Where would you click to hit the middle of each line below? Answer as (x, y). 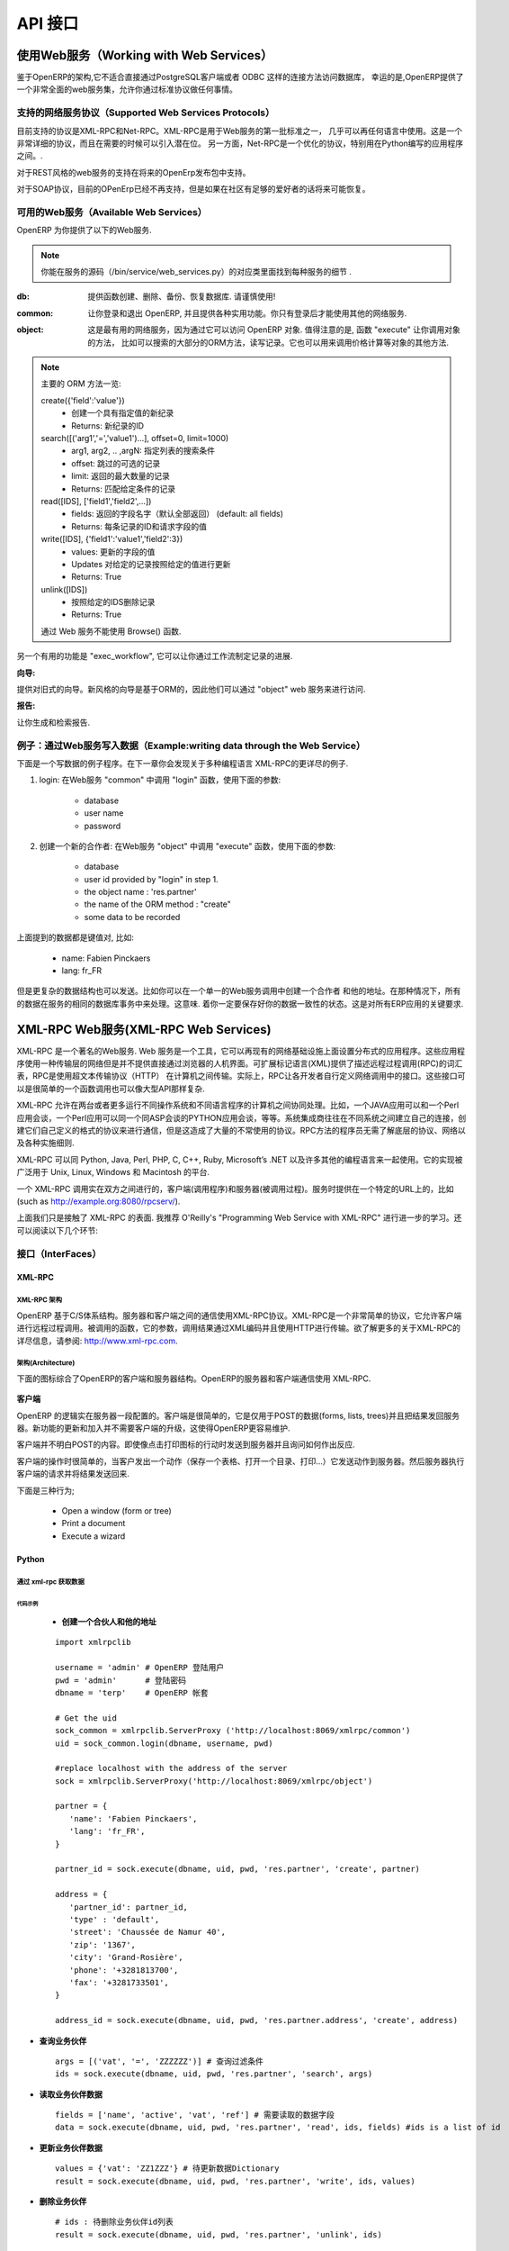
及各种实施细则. (46, 1143)
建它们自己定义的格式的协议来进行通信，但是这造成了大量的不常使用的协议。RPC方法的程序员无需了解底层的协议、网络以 (241, 1131)
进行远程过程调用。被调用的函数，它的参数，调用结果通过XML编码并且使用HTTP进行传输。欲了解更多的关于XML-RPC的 (239, 1328)
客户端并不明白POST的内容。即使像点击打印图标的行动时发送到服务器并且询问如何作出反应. (186, 1444)
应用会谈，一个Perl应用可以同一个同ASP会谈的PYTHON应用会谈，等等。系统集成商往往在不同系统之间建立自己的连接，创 (241, 1117)
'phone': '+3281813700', (124, 1970)
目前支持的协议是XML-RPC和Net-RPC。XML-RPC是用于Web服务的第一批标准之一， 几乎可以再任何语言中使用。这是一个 (240, 131)
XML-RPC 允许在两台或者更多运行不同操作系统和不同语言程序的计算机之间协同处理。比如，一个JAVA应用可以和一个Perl (238, 1105)
